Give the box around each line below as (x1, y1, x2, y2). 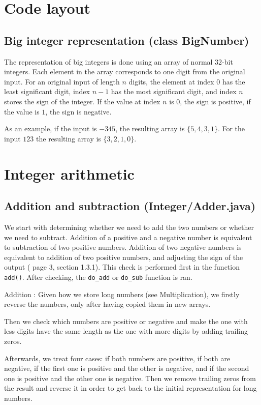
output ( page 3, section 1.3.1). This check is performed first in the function (4, 262, 240, 272)
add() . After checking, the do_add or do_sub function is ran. (4, 271, 192, 282)
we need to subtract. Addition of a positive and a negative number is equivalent (4, 232, 252, 242)
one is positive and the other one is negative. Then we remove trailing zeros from (4, 372, 256, 383)
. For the (217, 123, 245, 134)
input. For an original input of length (4, 76, 120, 86)
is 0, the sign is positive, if (169, 96, 251, 106)
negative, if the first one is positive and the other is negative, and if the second (4, 363, 249, 373)
